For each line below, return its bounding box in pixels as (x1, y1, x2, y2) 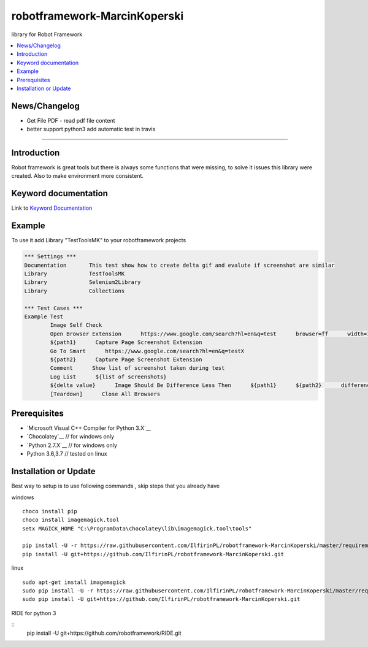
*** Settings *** (24, 253, 77, 260)
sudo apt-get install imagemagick (22, 578, 126, 586)
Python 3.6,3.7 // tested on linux (26, 450, 107, 457)
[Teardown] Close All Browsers (50, 390, 161, 397)
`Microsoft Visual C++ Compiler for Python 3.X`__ (26, 424, 151, 432)
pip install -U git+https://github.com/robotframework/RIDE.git (26, 629, 182, 637)
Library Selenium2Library (24, 279, 141, 286)
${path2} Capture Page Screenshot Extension (50, 356, 202, 363)
